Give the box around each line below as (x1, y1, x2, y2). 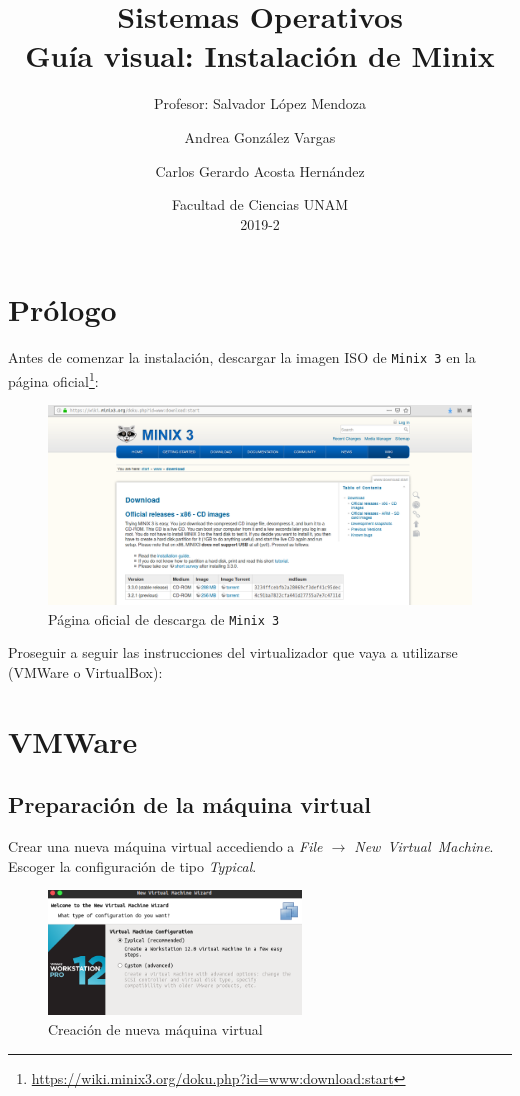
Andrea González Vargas (184, 126, 336, 147)
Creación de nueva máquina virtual (48, 1018, 263, 1039)
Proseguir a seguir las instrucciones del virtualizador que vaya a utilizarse (8, 642, 458, 663)
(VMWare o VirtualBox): (8, 661, 163, 682)
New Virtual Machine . (354, 836, 494, 857)
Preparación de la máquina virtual (8, 789, 371, 820)
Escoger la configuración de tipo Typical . (8, 855, 257, 876)
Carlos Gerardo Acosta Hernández (155, 160, 365, 181)
